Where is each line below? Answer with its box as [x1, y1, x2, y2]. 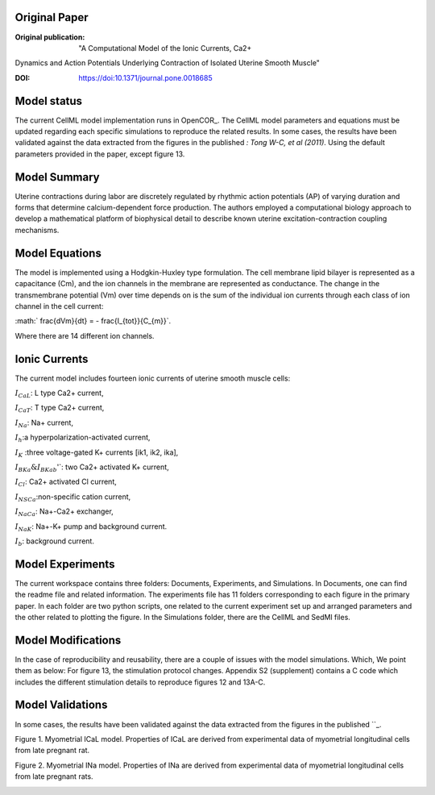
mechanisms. [14, 225, 60, 235]
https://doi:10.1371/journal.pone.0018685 [78, 73, 213, 82]
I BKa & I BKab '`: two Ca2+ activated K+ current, [14, 462, 169, 473]
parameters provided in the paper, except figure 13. [14, 149, 185, 159]
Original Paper [14, 10, 89, 24]
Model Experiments [14, 557, 115, 571]
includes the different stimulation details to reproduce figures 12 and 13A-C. [14, 677, 266, 687]
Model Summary [14, 170, 100, 184]
